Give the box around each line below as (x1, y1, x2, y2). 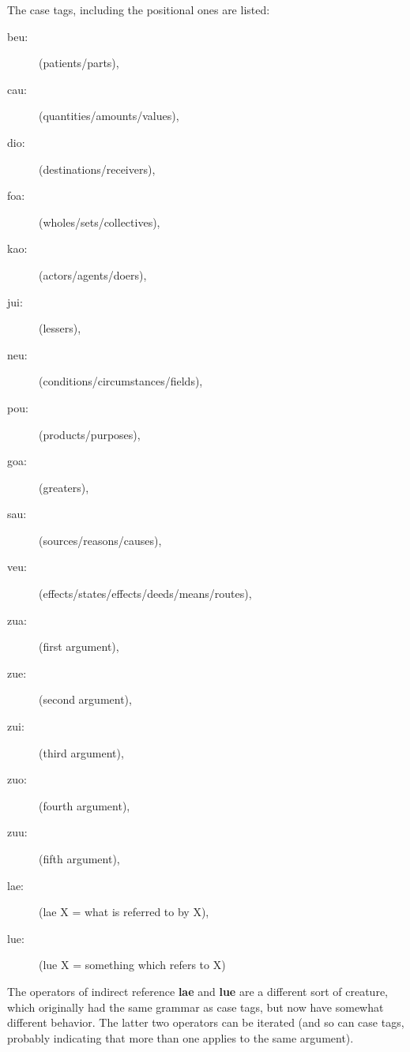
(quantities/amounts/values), (39, 107, 179, 124)
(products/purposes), (39, 426, 141, 442)
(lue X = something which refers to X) (39, 956, 226, 973)
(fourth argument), (39, 797, 130, 813)
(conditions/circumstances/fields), (39, 373, 203, 389)
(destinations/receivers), (39, 160, 156, 177)
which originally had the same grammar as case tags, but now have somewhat (7, 998, 384, 1015)
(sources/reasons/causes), (39, 532, 162, 548)
